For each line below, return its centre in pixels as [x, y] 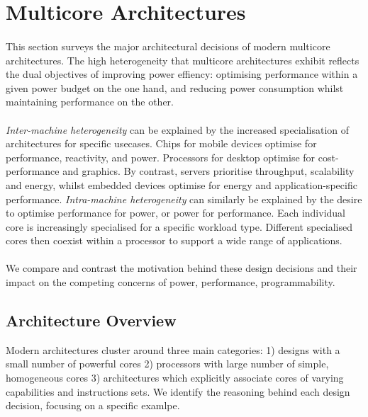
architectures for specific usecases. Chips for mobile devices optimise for [161, 143]
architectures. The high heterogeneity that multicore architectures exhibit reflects [183, 60]
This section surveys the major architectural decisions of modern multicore [168, 46]
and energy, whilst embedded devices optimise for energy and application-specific [182, 184]
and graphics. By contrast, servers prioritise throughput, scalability [208, 171]
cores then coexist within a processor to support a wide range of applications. [174, 240]
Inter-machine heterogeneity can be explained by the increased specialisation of [178, 129]
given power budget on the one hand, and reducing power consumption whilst [175, 87]
